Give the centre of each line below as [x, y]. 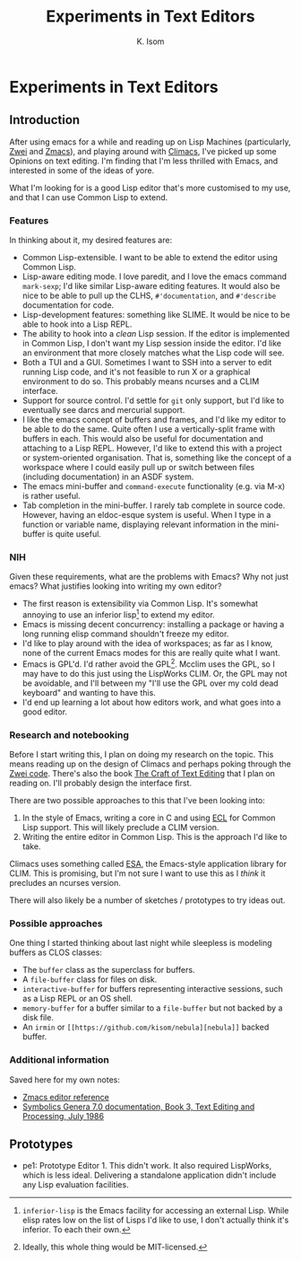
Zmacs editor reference [65, 1097]
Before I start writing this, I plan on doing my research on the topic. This [142, 754]
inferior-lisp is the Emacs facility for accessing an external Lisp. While [155, 1211]
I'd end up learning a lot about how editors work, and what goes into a [151, 702]
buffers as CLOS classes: [56, 952]
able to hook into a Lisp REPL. [77, 324]
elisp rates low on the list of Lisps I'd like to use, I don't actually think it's [155, 1220]
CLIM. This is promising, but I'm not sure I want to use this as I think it [138, 873]
